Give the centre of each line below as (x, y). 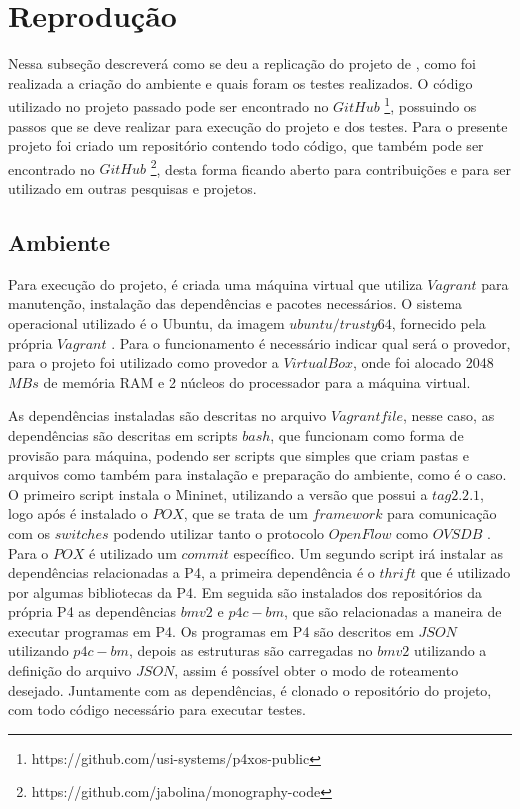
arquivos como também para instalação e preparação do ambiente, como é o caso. (257, 474)
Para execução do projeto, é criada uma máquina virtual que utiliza (215, 283)
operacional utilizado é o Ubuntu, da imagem (146, 322)
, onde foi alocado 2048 (423, 362)
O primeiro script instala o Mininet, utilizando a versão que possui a (218, 493)
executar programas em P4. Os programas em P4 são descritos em (211, 630)
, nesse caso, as (448, 415)
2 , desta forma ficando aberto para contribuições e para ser (330, 167)
